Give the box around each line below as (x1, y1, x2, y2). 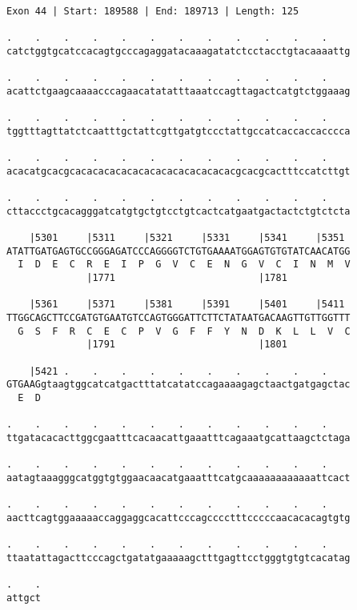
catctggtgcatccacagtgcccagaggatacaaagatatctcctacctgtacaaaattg (6, 45, 351, 57)
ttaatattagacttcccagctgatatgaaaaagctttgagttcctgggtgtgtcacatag (6, 552, 351, 564)
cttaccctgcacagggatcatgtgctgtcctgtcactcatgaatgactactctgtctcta (6, 205, 351, 217)
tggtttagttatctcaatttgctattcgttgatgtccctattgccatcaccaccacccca (6, 125, 351, 137)
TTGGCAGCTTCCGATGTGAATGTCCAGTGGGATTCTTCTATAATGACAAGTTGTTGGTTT (6, 312, 351, 324)
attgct (6, 592, 41, 604)
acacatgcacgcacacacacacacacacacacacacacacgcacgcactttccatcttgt (6, 165, 351, 177)
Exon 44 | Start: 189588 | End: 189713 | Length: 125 (6, 6, 299, 17)
